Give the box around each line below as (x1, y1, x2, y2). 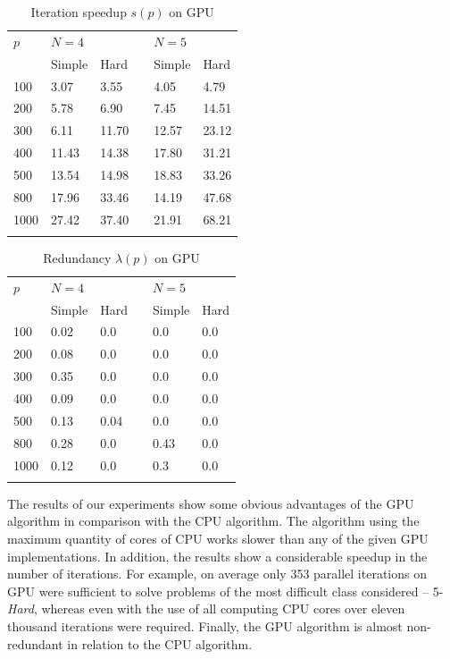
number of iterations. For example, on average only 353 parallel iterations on (7, 564, 427, 583)
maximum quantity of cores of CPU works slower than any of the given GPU (7, 529, 429, 548)
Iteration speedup (30, 3, 127, 21)
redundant (7, 634, 63, 653)
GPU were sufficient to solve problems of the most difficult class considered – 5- (7, 581, 444, 600)
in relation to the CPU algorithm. (67, 634, 253, 653)
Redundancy (43, 248, 112, 266)
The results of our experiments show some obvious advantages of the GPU (7, 494, 414, 512)
